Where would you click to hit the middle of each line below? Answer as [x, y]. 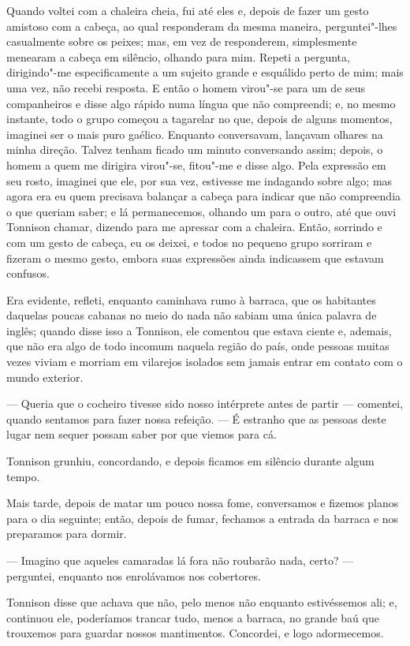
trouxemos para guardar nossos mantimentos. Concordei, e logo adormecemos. [195, 633]
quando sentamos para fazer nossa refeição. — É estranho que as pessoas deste [196, 418]
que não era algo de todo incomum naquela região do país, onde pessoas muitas [198, 346]
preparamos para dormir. [67, 534]
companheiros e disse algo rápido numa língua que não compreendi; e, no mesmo [201, 103]
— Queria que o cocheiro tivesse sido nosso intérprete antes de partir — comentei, [205, 403]
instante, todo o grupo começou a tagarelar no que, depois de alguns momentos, [199, 119]
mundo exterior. [45, 377]
